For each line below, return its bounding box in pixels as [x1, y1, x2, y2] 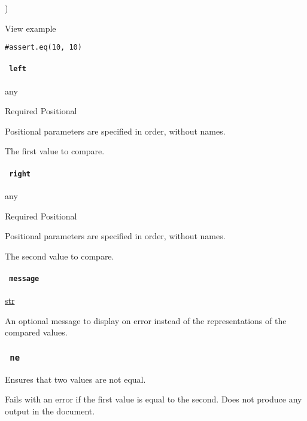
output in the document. [5, 404, 95, 417]
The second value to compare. [5, 249, 114, 262]
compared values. [5, 326, 68, 338]
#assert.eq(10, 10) [5, 43, 82, 52]
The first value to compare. [5, 145, 105, 157]
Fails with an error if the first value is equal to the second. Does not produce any [5, 393, 302, 405]
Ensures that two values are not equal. [5, 373, 146, 385]
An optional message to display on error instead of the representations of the [5, 314, 287, 327]
